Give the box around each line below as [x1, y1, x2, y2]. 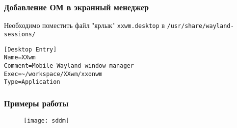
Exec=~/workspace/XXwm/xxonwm [4, 70, 103, 77]
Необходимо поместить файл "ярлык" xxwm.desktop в [4, 20, 165, 30]
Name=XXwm [4, 54, 36, 61]
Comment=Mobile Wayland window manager [4, 62, 134, 69]
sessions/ [4, 30, 36, 38]
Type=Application [4, 78, 60, 86]
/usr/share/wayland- [167, 23, 234, 30]
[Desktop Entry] [4, 46, 57, 53]
